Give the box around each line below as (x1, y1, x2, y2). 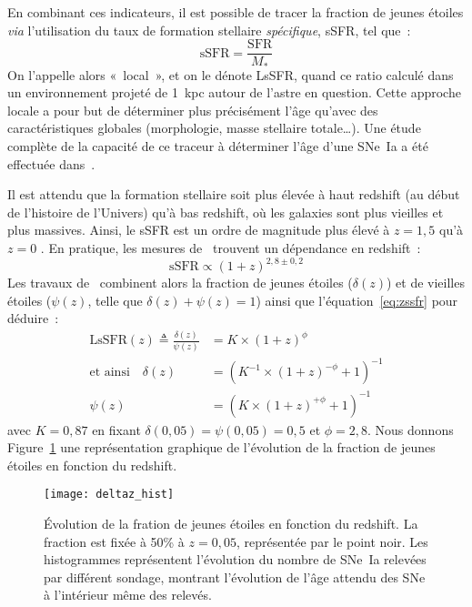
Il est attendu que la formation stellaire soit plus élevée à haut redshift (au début (7, 185, 460, 204)
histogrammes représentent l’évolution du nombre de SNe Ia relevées (44, 550, 427, 569)
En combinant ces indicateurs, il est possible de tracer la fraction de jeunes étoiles (7, 3, 464, 21)
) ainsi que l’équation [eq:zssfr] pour (256, 290, 458, 309)
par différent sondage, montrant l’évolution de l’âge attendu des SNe (44, 567, 426, 586)
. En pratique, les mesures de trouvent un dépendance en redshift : (40, 238, 421, 258)
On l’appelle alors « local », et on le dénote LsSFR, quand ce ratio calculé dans (7, 65, 454, 84)
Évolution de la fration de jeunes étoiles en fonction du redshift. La (44, 514, 418, 533)
